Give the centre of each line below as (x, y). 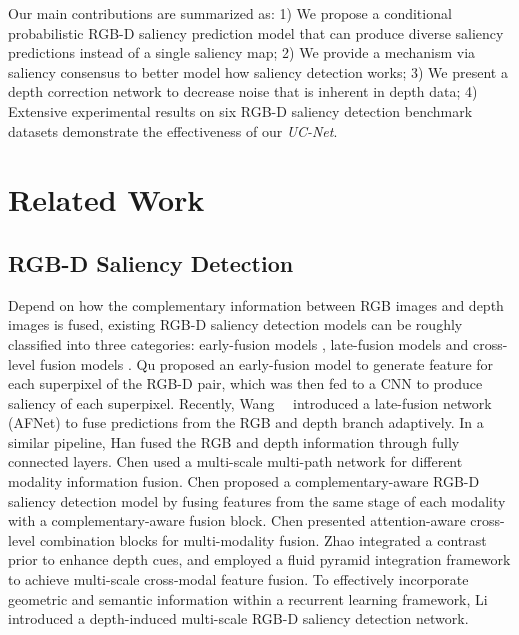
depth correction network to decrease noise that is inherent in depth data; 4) (243, 91)
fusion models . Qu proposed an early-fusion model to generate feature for (266, 363)
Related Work (106, 199)
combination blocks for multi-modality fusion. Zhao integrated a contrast (263, 539)
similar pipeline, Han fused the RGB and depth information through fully (234, 441)
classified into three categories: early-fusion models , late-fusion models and (238, 343)
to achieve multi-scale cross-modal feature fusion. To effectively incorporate (238, 579)
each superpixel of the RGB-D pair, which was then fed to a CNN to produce (245, 383)
